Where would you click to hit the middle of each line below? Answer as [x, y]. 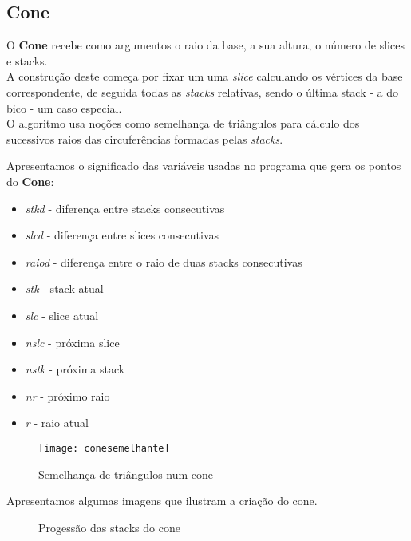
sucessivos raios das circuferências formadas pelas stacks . [145, 138]
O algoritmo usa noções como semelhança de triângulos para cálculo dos [183, 123]
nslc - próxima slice [72, 342]
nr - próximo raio [67, 395]
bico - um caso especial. [64, 107]
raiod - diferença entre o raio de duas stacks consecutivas [164, 261]
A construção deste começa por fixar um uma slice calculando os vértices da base [205, 76]
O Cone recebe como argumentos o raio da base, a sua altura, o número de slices [205, 45]
